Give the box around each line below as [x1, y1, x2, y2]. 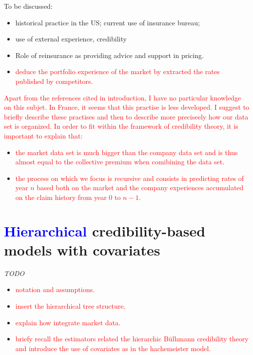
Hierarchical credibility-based [4, 220, 206, 240]
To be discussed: [4, 1, 53, 11]
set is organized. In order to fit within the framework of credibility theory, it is [4, 121, 238, 131]
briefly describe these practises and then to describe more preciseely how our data [4, 111, 249, 121]
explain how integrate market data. [15, 317, 120, 327]
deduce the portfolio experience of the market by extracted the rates [15, 66, 220, 77]
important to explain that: [4, 130, 83, 140]
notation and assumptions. [15, 284, 95, 295]
